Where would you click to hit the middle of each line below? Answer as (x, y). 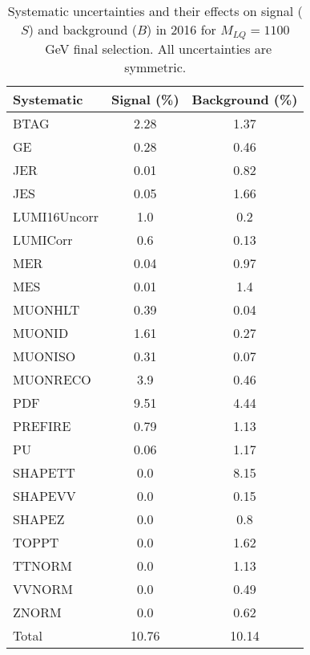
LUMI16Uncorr (56, 216)
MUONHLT (46, 309)
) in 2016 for (181, 29)
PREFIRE (42, 425)
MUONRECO (52, 379)
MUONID (41, 332)
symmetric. (155, 67)
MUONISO (44, 356)
